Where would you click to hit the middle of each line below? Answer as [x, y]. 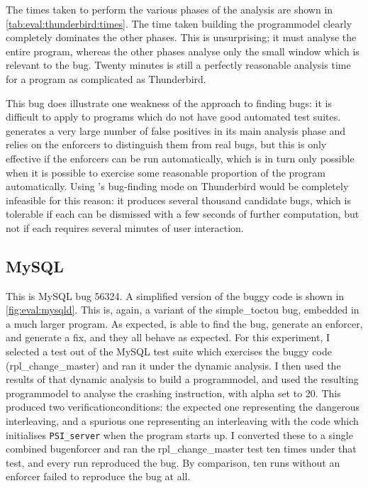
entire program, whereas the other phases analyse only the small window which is [183, 51]
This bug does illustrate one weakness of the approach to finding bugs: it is [169, 102]
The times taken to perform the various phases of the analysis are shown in [169, 9]
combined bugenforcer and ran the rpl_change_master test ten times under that [181, 449]
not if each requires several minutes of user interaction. [125, 227]
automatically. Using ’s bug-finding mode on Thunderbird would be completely [177, 186]
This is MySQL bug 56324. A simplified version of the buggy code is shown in [175, 295]
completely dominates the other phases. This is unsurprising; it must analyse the [181, 37]
